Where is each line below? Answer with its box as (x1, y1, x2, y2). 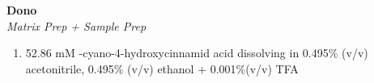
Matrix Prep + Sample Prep (6, 17, 147, 34)
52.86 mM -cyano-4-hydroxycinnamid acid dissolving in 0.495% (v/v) (25, 44, 368, 61)
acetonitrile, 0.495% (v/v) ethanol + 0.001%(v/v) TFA (25, 60, 299, 77)
